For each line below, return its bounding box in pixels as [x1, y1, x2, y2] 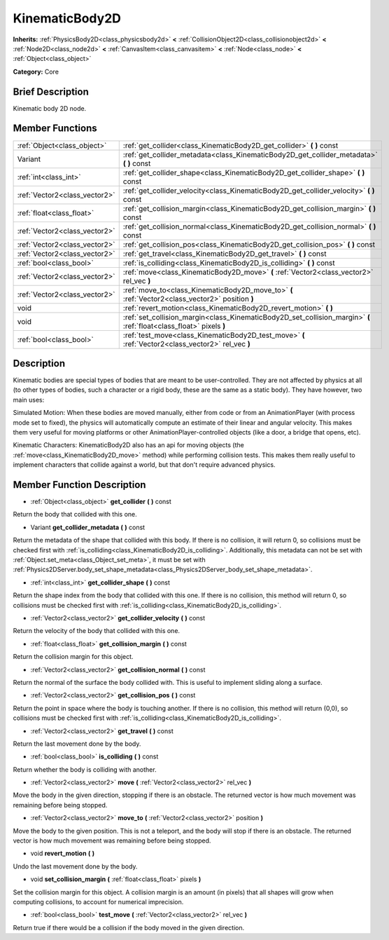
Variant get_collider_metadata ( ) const [30, 523, 146, 531]
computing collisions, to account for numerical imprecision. [13, 897, 184, 906]
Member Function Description [13, 479, 146, 491]
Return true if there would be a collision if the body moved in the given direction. [13, 923, 245, 932]
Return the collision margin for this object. [13, 653, 134, 661]
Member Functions [13, 123, 97, 135]
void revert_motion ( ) [30, 849, 95, 858]
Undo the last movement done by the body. [13, 862, 138, 871]
